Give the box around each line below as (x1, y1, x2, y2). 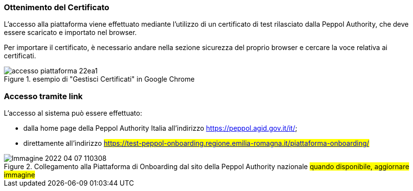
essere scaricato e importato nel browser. (4, 28, 137, 37)
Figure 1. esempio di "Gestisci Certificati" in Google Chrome (4, 75, 195, 84)
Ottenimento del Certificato (4, 2, 110, 12)
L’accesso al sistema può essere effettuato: (4, 109, 142, 118)
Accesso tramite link (4, 91, 83, 101)
